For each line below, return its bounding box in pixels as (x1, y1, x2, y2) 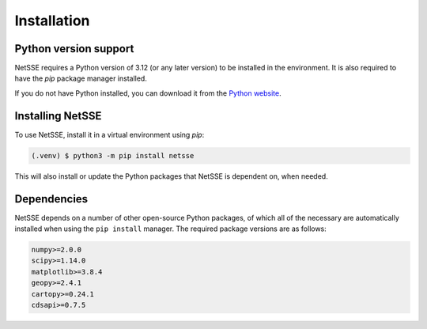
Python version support (14, 42, 134, 55)
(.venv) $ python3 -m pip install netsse (31, 151, 195, 160)
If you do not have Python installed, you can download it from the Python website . (14, 88, 282, 98)
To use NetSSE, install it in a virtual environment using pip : (14, 130, 205, 139)
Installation (14, 12, 90, 29)
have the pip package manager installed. (14, 74, 148, 83)
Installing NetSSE (14, 109, 102, 123)
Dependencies (14, 192, 89, 206)
